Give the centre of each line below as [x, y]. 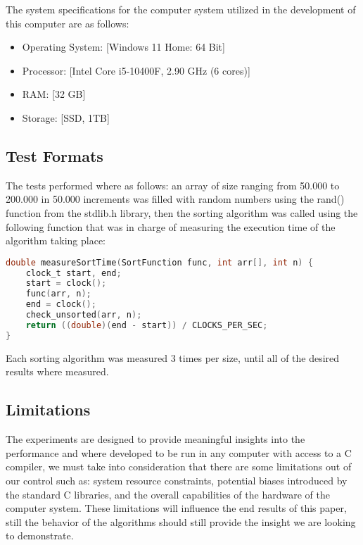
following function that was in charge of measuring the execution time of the [171, 226]
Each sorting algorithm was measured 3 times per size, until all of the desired [173, 357]
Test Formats [55, 155]
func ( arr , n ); [58, 294]
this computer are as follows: [68, 23]
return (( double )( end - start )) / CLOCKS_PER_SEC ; [147, 325]
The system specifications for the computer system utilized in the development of [181, 9]
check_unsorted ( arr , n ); [84, 315]
